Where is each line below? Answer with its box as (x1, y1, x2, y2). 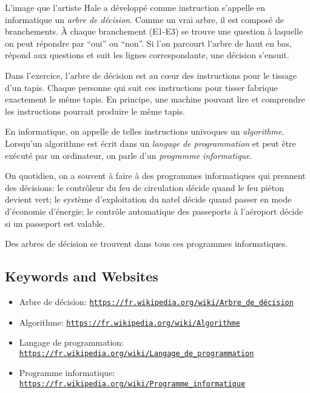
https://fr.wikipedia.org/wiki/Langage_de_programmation (19, 349, 254, 358)
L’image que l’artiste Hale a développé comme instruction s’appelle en (5, 1, 266, 13)
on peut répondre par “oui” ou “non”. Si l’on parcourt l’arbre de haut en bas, (5, 36, 292, 49)
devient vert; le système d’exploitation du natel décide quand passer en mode (5, 193, 292, 206)
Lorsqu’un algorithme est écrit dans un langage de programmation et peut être (5, 136, 296, 149)
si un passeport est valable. (5, 217, 106, 229)
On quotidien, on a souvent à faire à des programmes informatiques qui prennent (5, 169, 306, 182)
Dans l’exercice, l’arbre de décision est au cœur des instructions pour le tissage (5, 69, 297, 81)
